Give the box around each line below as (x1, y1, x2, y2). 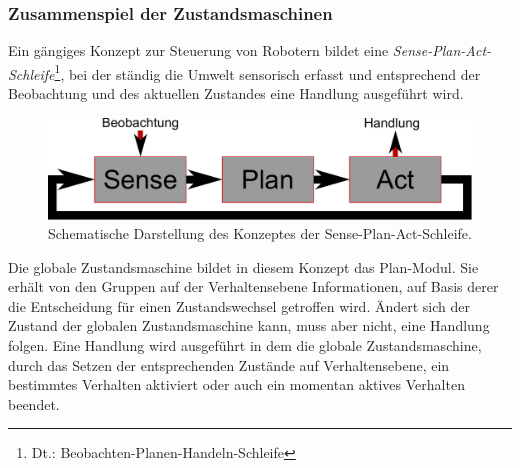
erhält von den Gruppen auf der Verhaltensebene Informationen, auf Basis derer (8, 276, 499, 297)
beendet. (8, 393, 60, 414)
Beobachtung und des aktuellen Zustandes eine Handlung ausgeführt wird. (8, 83, 464, 104)
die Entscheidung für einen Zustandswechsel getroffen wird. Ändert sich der (8, 295, 470, 316)
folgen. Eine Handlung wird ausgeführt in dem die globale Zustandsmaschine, (8, 335, 482, 356)
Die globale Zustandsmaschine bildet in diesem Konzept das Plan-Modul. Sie (8, 256, 479, 277)
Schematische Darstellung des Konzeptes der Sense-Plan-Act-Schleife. (48, 223, 472, 244)
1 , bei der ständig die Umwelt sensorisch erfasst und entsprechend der (54, 60, 481, 84)
